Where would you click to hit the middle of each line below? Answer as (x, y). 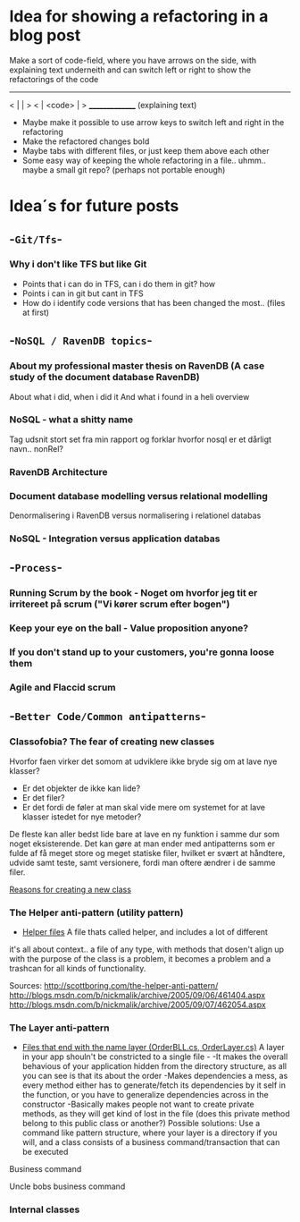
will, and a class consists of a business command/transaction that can (151, 1142)
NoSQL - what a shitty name (71, 420)
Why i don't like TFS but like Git (78, 264)
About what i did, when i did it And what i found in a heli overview (129, 396)
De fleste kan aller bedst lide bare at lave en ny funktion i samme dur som (144, 834)
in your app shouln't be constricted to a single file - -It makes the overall (155, 1057)
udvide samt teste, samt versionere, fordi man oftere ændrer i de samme (142, 862)
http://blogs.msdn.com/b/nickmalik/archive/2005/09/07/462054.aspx (137, 1005)
